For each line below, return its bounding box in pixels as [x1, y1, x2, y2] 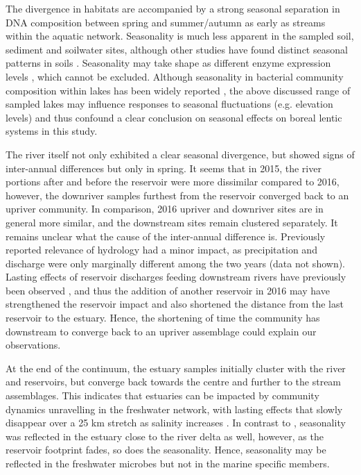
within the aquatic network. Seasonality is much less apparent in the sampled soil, [6, 28, 354, 43]
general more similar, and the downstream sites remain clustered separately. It [6, 215, 338, 229]
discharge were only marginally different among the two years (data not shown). [6, 256, 346, 270]
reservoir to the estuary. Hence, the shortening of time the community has [6, 310, 320, 325]
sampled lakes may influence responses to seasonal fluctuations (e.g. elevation [6, 97, 333, 111]
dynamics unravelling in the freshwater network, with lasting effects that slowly [6, 401, 343, 416]
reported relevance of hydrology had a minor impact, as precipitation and [6, 242, 317, 257]
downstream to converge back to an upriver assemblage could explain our [6, 324, 317, 338]
